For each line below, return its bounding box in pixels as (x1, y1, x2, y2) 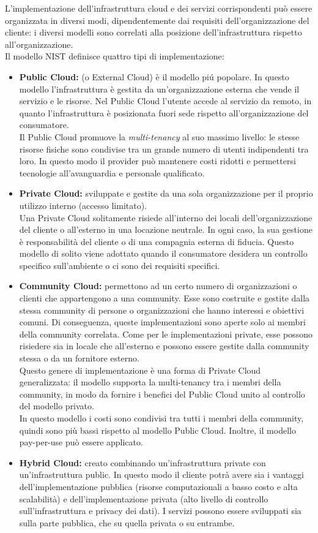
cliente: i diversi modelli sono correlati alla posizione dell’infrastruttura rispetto (5, 26, 302, 39)
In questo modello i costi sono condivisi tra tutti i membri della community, (19, 412, 304, 424)
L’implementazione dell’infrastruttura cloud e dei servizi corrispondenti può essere (5, 2, 312, 14)
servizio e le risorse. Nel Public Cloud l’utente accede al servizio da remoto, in (19, 94, 312, 107)
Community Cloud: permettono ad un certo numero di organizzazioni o (19, 279, 297, 292)
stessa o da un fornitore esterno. (19, 352, 139, 365)
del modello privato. (19, 399, 94, 412)
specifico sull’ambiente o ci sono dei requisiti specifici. (19, 259, 220, 271)
